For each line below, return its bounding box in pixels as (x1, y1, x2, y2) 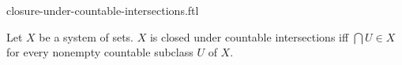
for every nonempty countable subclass (6, 44, 193, 60)
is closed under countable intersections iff (149, 28, 349, 45)
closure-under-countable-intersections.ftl (6, 2, 199, 18)
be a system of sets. (39, 28, 133, 45)
